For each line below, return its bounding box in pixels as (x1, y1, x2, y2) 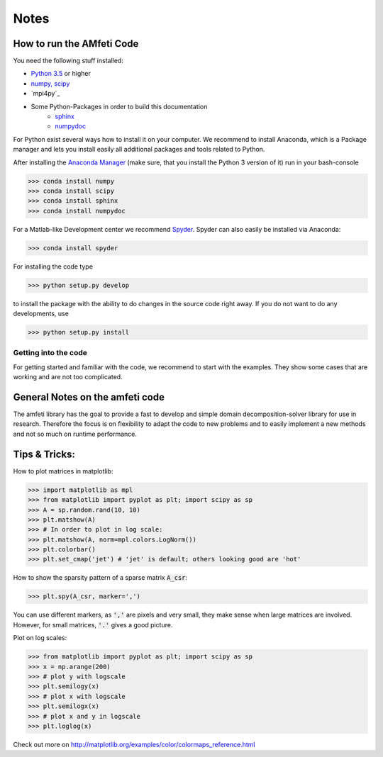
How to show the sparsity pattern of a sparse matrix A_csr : (13, 573, 188, 582)
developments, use (13, 309, 69, 318)
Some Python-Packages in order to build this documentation (30, 102, 208, 111)
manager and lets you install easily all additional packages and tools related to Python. (13, 145, 265, 154)
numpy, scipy (30, 79, 70, 88)
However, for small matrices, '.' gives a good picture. (13, 620, 173, 629)
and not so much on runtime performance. (13, 430, 138, 438)
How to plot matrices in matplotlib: (13, 466, 113, 475)
